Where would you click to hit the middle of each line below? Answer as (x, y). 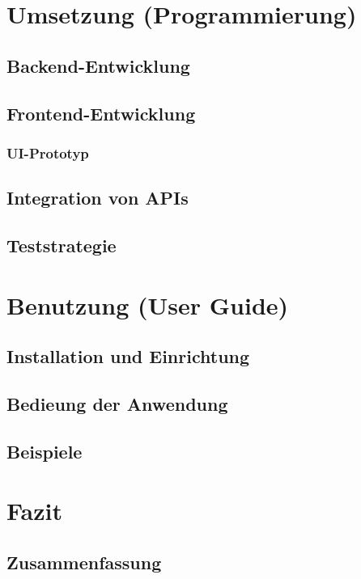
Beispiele (45, 451)
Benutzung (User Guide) (148, 304)
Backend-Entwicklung (98, 65)
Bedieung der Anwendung (117, 403)
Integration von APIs (98, 198)
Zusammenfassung (84, 562)
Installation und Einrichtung (128, 356)
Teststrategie (62, 245)
